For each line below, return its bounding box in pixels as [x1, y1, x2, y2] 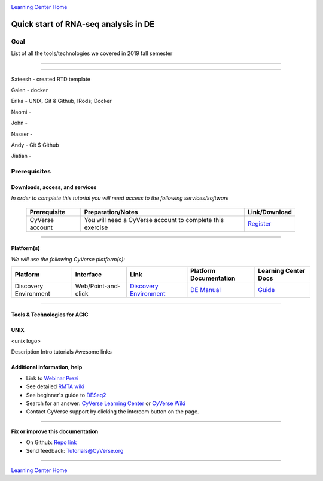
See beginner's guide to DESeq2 [26, 391, 106, 398]
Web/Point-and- [75, 282, 121, 290]
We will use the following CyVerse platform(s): [11, 255, 126, 263]
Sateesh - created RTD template [11, 75, 91, 83]
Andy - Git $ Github [11, 141, 59, 148]
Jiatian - [11, 153, 32, 160]
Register [248, 219, 272, 227]
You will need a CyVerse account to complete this [84, 215, 224, 224]
